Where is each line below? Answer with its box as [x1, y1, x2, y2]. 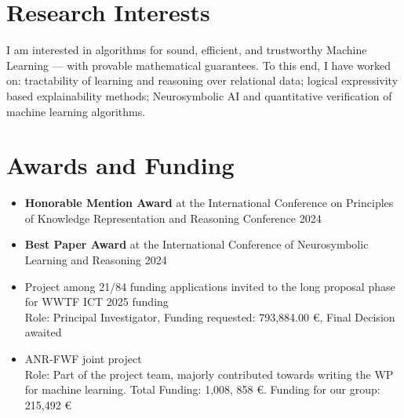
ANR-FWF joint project [24, 350, 142, 366]
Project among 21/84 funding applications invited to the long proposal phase [24, 278, 395, 294]
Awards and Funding [6, 149, 235, 181]
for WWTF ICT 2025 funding [24, 293, 169, 310]
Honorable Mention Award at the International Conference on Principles [24, 194, 394, 211]
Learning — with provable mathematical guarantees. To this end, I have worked [6, 56, 391, 73]
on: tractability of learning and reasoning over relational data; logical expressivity [6, 72, 399, 89]
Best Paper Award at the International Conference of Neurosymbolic [24, 236, 369, 253]
